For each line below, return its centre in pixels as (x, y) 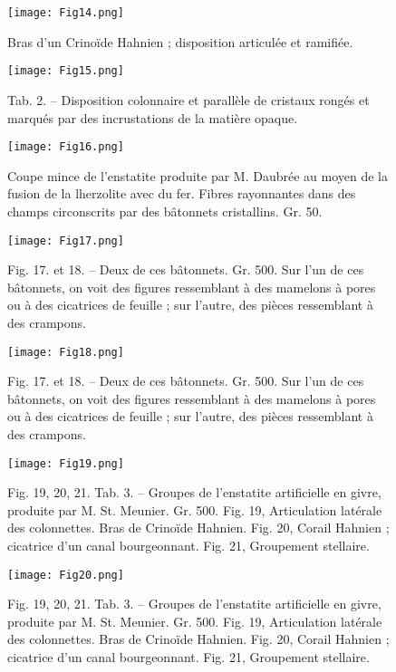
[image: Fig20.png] (66, 575)
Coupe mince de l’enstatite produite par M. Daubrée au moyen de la (198, 175)
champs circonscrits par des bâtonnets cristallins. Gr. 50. (165, 211)
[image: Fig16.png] (66, 147)
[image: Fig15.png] (66, 71)
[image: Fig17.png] (66, 240)
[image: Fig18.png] (66, 352)
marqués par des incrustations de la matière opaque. (153, 117)
